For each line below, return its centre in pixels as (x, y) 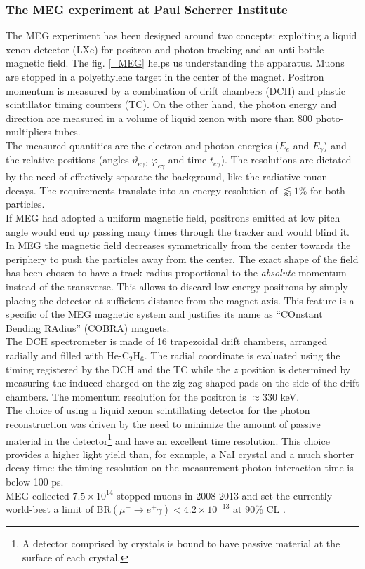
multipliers (29, 132)
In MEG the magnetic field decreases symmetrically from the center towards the (178, 245)
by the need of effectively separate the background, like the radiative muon (167, 176)
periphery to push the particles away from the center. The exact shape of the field (182, 259)
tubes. (67, 132)
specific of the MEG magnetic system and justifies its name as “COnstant (164, 314)
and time (187, 160)
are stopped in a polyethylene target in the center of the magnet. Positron (165, 76)
